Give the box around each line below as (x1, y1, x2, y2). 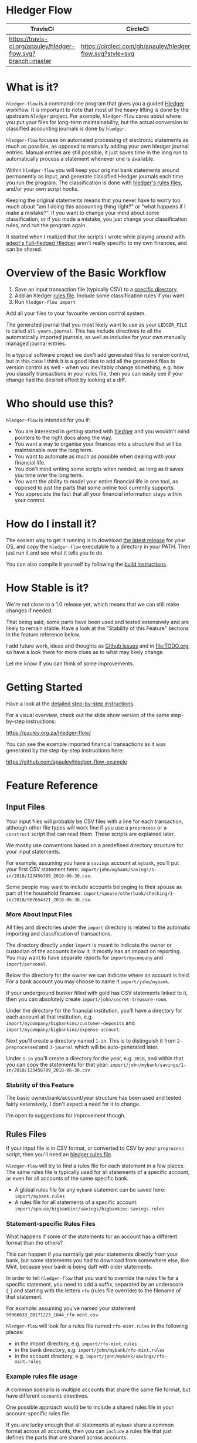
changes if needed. (6, 607, 53, 614)
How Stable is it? (6, 581, 89, 595)
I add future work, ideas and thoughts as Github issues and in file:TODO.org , (6, 642, 191, 649)
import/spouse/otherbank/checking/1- (83, 890, 176, 897)
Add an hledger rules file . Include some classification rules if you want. (14, 292, 186, 299)
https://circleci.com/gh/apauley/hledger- (81, 42, 195, 50)
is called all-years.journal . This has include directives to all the (6, 327, 162, 334)
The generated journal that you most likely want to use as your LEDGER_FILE (6, 321, 188, 328)
